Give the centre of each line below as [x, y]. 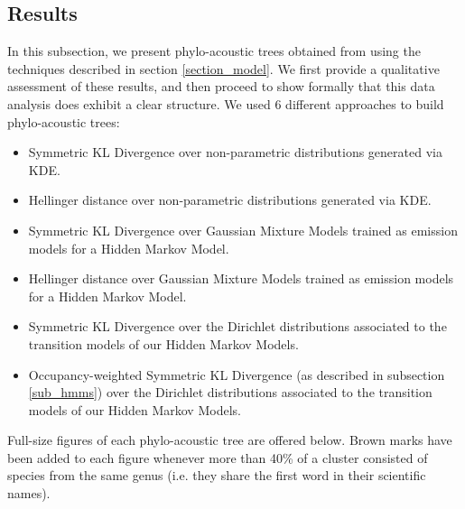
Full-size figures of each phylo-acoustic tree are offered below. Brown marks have [230, 440]
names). [29, 493]
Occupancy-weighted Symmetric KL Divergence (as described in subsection [237, 374]
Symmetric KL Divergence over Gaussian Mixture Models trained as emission [243, 230]
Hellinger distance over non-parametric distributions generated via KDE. [230, 200]
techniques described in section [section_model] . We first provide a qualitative [223, 68]
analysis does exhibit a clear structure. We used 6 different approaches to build [226, 103]
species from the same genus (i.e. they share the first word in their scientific [217, 475]
